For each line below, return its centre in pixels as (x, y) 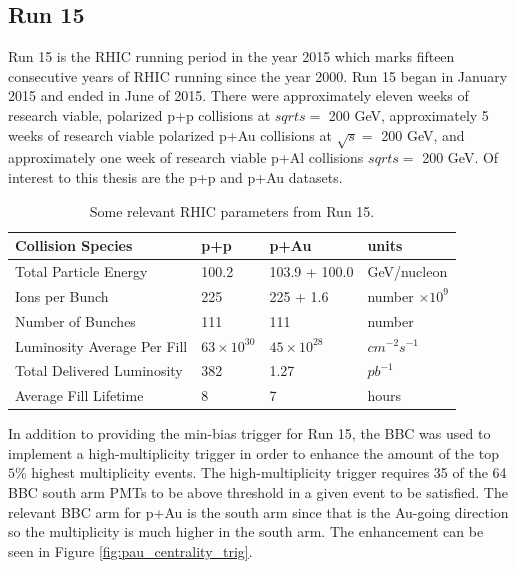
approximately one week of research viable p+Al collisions (186, 157)
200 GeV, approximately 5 (408, 114)
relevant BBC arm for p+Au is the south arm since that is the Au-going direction (258, 511)
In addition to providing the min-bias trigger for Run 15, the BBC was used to (249, 433)
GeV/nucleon (407, 270)
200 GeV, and (423, 134)
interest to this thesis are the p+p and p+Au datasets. (175, 176)
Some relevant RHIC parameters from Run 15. (232, 210)
